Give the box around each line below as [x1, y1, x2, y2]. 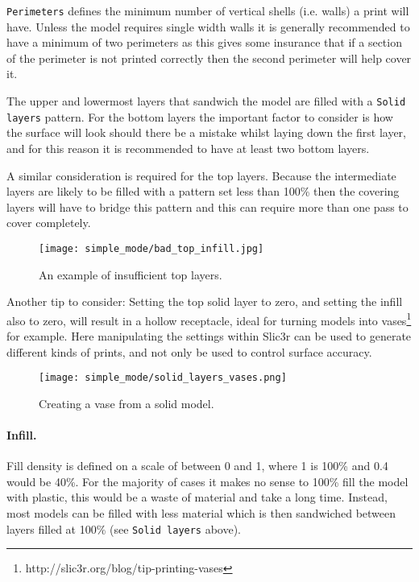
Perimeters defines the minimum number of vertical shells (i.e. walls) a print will [6, 2, 409, 19]
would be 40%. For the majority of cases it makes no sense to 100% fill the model [6, 473, 409, 489]
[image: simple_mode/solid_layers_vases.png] [39, 372, 287, 384]
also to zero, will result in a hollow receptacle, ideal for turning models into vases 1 [6, 309, 412, 328]
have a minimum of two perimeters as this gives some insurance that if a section [6, 34, 402, 51]
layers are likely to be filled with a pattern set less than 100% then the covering [6, 183, 400, 200]
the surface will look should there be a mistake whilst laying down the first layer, [6, 124, 406, 141]
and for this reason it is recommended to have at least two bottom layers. [6, 139, 370, 156]
